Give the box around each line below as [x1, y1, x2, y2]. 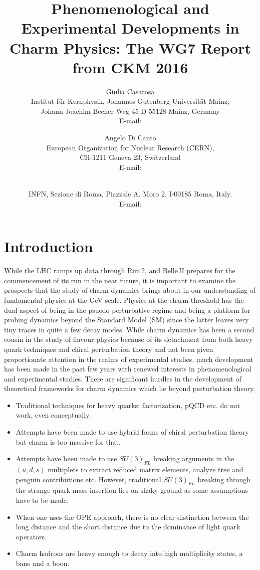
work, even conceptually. [16, 410, 91, 420]
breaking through [197, 474, 250, 484]
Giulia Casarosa [106, 86, 155, 96]
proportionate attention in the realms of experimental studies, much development [4, 353, 253, 364]
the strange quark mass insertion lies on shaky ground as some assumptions [16, 485, 248, 495]
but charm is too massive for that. [16, 436, 121, 447]
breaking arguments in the [153, 453, 234, 464]
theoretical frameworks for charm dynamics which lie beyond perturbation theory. [4, 383, 255, 394]
